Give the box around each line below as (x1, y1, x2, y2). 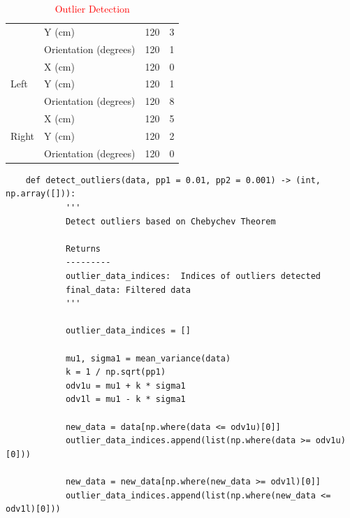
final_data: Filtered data (65, 285, 191, 295)
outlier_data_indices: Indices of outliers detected (65, 271, 321, 281)
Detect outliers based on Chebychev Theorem (65, 216, 276, 226)
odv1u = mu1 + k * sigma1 (65, 380, 186, 391)
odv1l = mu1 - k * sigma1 (65, 394, 186, 405)
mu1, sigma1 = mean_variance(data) (65, 353, 231, 364)
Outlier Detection (54, 1, 130, 15)
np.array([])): (6, 189, 76, 199)
